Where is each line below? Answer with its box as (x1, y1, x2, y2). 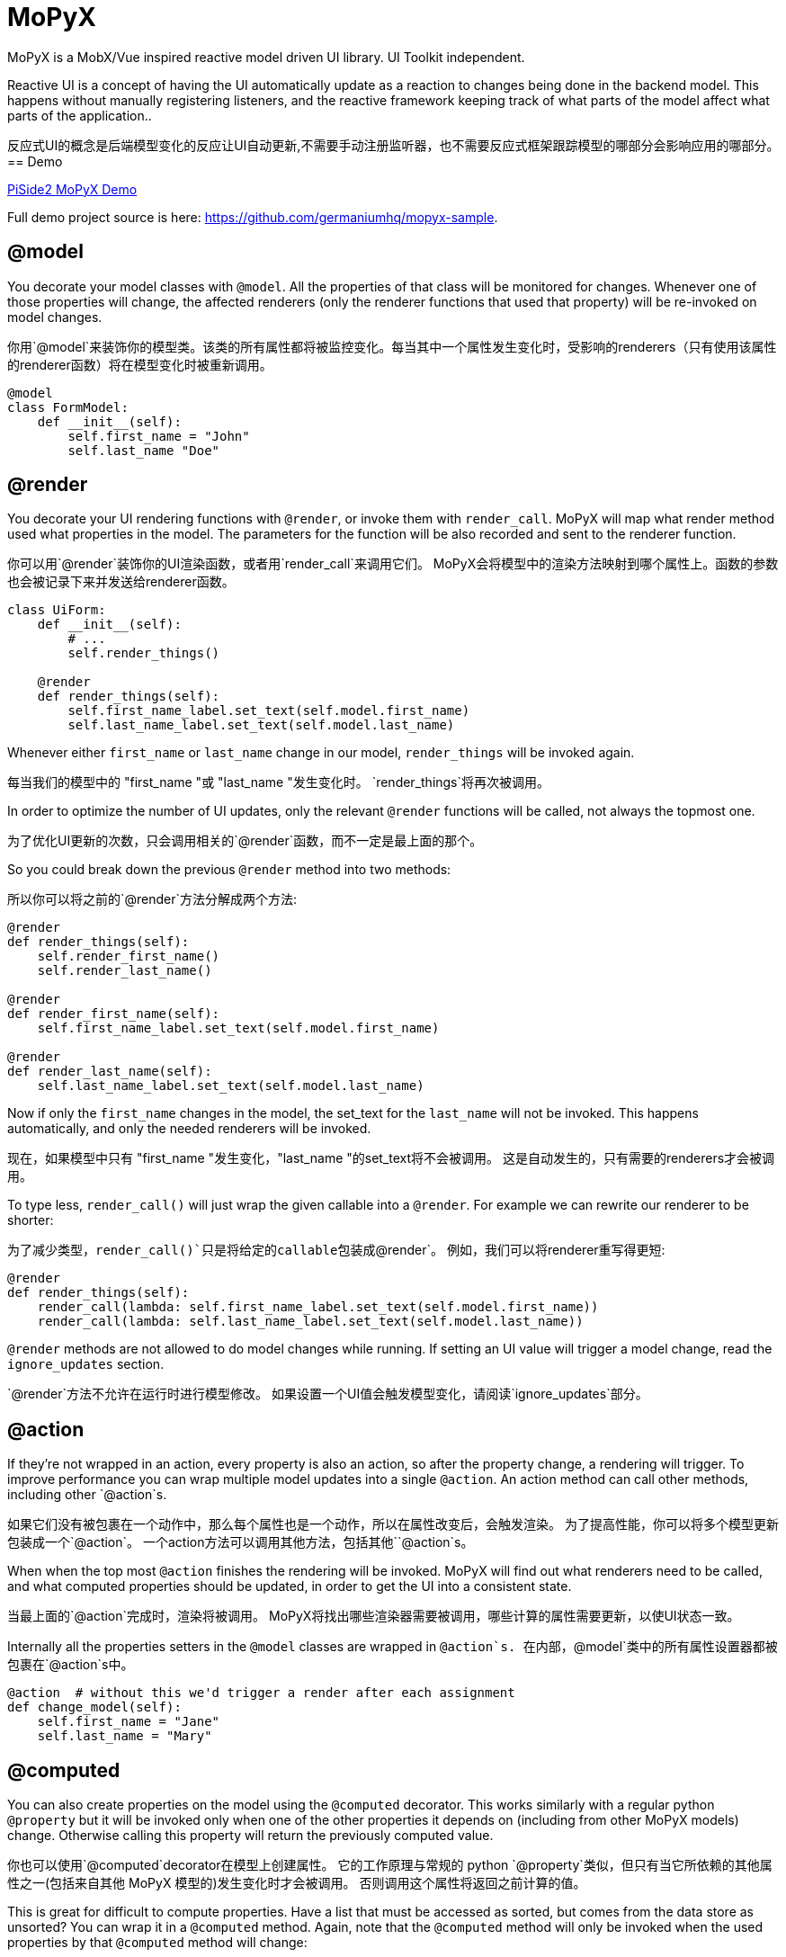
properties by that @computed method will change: (7, 1935, 308, 1951)
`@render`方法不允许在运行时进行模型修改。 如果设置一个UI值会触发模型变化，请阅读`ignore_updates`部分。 (7, 1386, 648, 1402)
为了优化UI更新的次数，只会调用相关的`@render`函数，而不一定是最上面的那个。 (7, 833, 483, 849)
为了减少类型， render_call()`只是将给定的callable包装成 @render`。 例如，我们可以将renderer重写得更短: (7, 1242, 665, 1258)
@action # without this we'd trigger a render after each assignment (7, 1685, 515, 1701)
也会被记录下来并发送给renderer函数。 (7, 574, 235, 590)
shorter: (7, 1212, 54, 1229)
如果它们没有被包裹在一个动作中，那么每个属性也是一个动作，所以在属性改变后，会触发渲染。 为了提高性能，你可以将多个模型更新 (7, 1516, 779, 1533)
